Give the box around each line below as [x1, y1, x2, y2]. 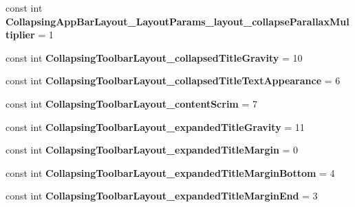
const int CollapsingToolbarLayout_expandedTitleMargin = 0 [6, 143, 299, 157]
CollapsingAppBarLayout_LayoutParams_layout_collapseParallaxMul [6, 14, 349, 28]
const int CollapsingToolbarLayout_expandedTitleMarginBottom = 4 [6, 165, 335, 180]
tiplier [6, 27, 35, 42]
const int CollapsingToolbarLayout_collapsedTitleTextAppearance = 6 [6, 73, 341, 88]
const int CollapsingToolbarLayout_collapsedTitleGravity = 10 [6, 50, 303, 64]
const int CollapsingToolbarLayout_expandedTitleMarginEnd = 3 [6, 188, 318, 203]
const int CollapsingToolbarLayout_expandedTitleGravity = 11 [6, 119, 305, 134]
